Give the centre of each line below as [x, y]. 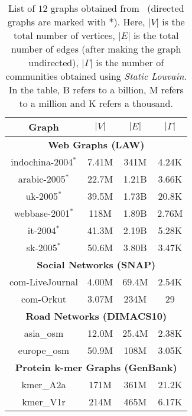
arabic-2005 [42, 179]
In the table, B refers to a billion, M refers [96, 90]
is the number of [130, 62]
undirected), [53, 62]
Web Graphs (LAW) [96, 144]
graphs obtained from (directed [117, 8]
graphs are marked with [57, 22]
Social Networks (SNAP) [96, 264]
